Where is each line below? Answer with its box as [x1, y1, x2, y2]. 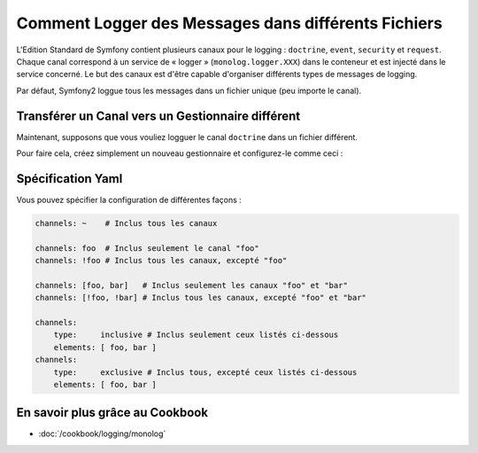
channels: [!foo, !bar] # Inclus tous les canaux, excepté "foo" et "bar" [35, 293, 367, 303]
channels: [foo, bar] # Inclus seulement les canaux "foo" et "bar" [35, 280, 349, 290]
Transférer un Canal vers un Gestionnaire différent [16, 108, 301, 123]
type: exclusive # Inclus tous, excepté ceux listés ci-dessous [53, 367, 358, 377]
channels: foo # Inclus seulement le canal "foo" [35, 243, 260, 253]
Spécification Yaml [16, 171, 123, 186]
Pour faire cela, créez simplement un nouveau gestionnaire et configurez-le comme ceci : [16, 148, 343, 159]
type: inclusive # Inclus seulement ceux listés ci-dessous [53, 330, 339, 340]
